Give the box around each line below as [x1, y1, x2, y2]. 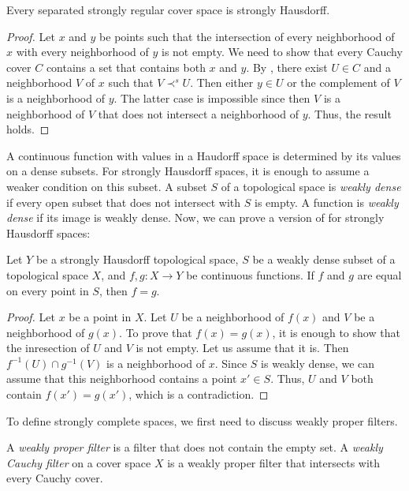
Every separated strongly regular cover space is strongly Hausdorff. [6, 2, 330, 17]
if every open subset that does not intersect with [6, 193, 241, 210]
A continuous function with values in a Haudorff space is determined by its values [6, 147, 401, 163]
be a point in [69, 309, 132, 325]
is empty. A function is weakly [255, 193, 399, 210]
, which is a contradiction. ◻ [128, 386, 269, 403]
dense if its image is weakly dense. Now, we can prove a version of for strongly [6, 209, 385, 226]
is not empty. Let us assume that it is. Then [136, 339, 349, 356]
